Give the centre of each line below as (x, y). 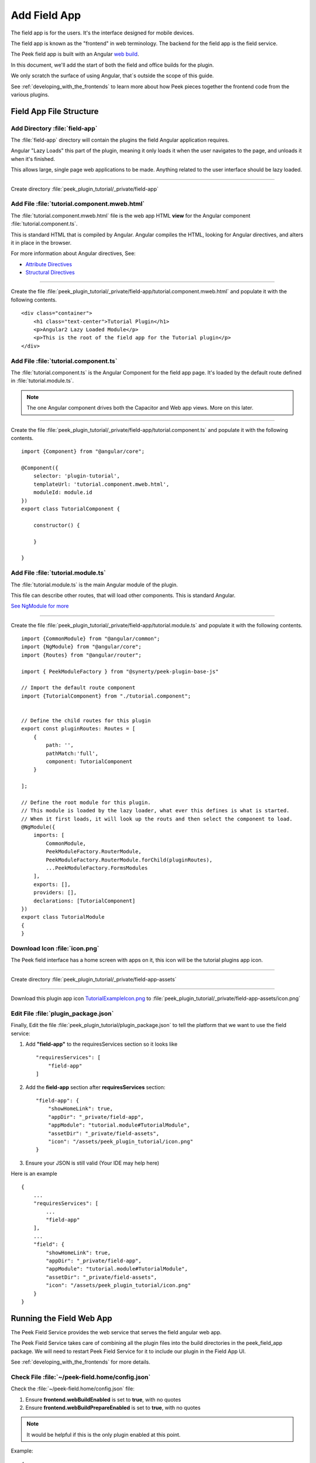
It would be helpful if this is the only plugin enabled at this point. (104, 1434)
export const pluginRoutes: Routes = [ (78, 729)
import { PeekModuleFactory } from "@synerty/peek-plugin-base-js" (120, 671)
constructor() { (56, 525)
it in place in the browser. (41, 242)
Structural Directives (50, 273)
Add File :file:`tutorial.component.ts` (64, 361)
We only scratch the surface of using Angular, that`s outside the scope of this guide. (112, 75)
